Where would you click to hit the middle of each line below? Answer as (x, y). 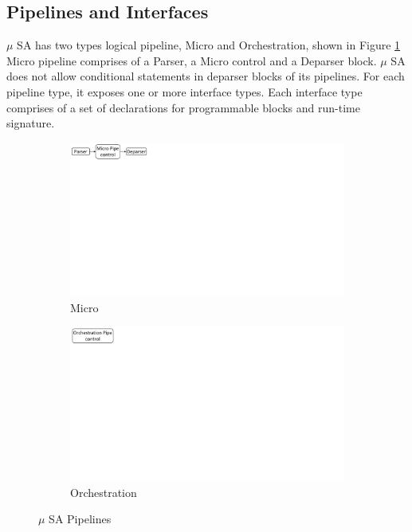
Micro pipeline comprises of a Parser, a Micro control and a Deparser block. (192, 60)
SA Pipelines (80, 519)
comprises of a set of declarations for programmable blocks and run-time (183, 107)
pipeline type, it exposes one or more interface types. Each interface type (184, 91)
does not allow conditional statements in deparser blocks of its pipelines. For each (206, 76)
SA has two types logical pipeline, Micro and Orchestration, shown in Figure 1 (209, 45)
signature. (31, 123)
